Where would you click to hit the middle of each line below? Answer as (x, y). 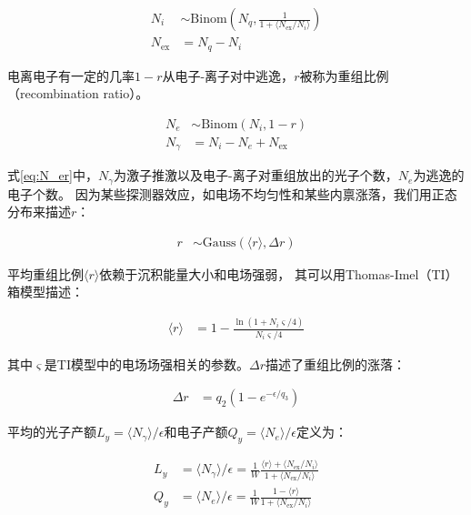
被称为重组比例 (344, 75)
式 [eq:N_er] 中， (53, 175)
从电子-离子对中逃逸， (228, 75)
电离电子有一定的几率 (71, 75)
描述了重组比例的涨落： (336, 364)
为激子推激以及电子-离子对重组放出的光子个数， (256, 175)
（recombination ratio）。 (78, 93)
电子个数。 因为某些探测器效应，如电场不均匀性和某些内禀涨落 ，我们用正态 (232, 193)
